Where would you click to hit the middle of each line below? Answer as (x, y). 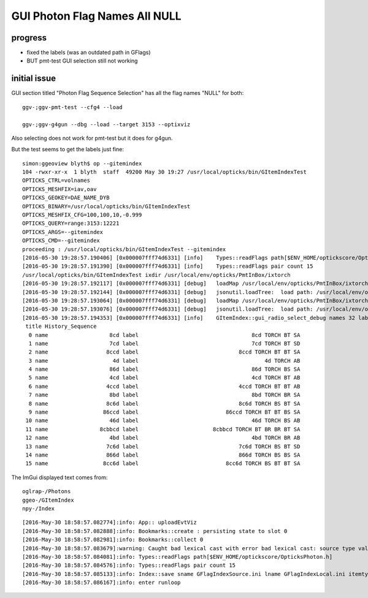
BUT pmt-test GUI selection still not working (82, 61)
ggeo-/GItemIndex (48, 500)
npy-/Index (39, 508)
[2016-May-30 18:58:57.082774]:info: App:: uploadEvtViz (110, 523)
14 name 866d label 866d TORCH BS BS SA (163, 455)
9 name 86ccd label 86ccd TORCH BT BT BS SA (164, 412)
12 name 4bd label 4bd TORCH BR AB (163, 438)
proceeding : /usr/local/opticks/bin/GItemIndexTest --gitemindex (124, 249)
